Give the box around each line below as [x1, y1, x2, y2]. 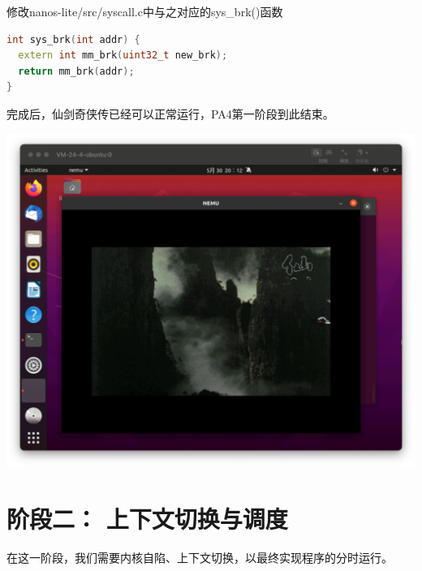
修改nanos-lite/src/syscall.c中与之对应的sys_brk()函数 [6, 3, 283, 19]
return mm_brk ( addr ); [18, 65, 135, 77]
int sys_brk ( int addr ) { [6, 33, 140, 45]
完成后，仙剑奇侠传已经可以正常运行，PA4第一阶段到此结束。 [6, 105, 334, 122]
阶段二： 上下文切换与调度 [6, 501, 288, 535]
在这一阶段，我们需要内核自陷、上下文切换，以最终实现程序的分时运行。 [6, 548, 393, 565]
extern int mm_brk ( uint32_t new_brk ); [18, 49, 228, 62]
